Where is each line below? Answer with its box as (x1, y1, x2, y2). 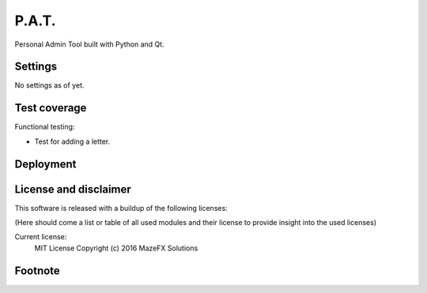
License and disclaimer (14, 182, 132, 196)
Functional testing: (14, 122, 75, 132)
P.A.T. (14, 12, 56, 29)
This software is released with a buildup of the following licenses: (14, 203, 229, 212)
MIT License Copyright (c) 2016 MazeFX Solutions (34, 243, 198, 253)
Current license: (14, 232, 67, 242)
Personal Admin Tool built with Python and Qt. (14, 39, 165, 49)
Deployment (14, 157, 77, 171)
